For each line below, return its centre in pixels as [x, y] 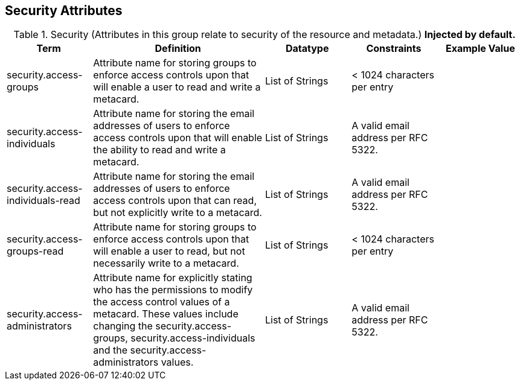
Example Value [480, 49]
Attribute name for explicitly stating [173, 278]
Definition [178, 49]
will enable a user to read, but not [169, 251]
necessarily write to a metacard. [166, 263]
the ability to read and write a [159, 150]
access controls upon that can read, [175, 201]
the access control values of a [162, 302]
